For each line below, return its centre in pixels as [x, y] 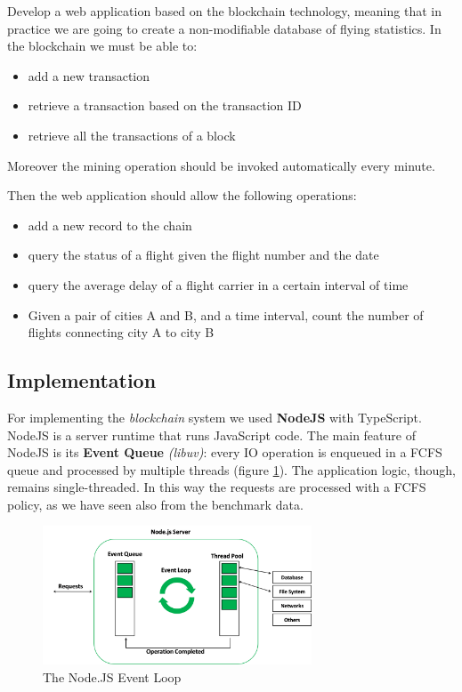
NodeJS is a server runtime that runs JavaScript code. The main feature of [211, 435]
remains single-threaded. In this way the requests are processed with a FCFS [217, 487]
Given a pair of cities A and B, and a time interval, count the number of [226, 314]
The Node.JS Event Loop [112, 676]
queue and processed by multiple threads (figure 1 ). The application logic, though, [232, 469]
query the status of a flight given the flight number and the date [203, 255]
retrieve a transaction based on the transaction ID [165, 105]
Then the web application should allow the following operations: [182, 195]
